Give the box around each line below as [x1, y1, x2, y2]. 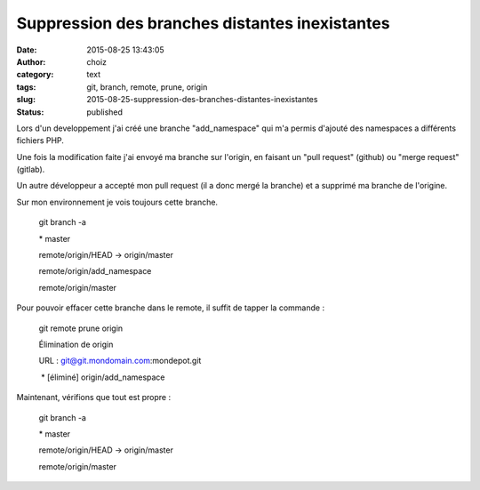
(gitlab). [16, 165, 45, 175]
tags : [16, 81, 36, 92]
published [86, 107, 124, 117]
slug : [16, 94, 36, 105]
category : [16, 69, 54, 80]
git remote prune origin [38, 323, 124, 333]
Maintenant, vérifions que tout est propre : [16, 392, 172, 403]
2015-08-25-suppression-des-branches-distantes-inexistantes [86, 94, 318, 105]
